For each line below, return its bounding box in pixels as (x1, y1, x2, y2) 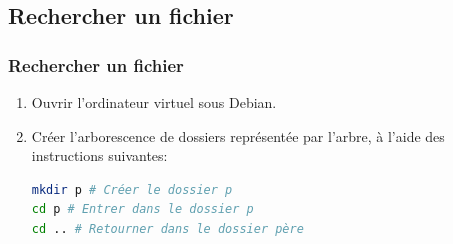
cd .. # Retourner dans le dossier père (31, 221, 304, 236)
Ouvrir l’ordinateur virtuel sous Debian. (31, 92, 277, 112)
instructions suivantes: (31, 145, 168, 166)
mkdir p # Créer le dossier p (31, 182, 233, 197)
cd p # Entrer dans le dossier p (31, 202, 254, 217)
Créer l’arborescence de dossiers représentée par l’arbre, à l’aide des (31, 125, 445, 146)
